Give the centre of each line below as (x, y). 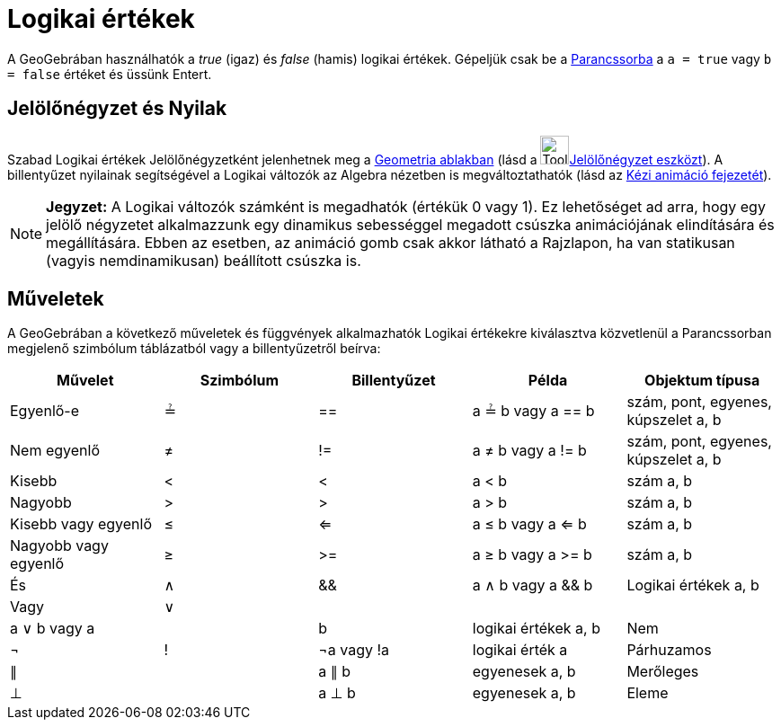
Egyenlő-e (45, 411)
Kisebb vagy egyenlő (81, 524)
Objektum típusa (702, 381)
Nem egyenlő (55, 451)
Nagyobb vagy (59, 546)
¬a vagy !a (354, 650)
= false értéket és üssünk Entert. (110, 74)
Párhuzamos (669, 650)
